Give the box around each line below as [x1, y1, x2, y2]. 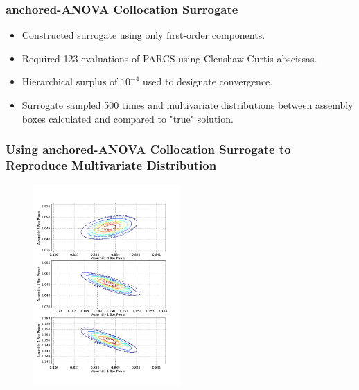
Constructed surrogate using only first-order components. [21, 28, 265, 42]
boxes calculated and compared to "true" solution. [21, 111, 234, 125]
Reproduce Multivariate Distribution [6, 157, 217, 174]
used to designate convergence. [143, 74, 273, 89]
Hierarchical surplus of [21, 74, 118, 89]
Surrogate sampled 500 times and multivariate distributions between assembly [21, 98, 353, 112]
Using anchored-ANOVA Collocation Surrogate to [6, 141, 291, 158]
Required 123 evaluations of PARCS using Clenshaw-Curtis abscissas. [21, 51, 317, 65]
